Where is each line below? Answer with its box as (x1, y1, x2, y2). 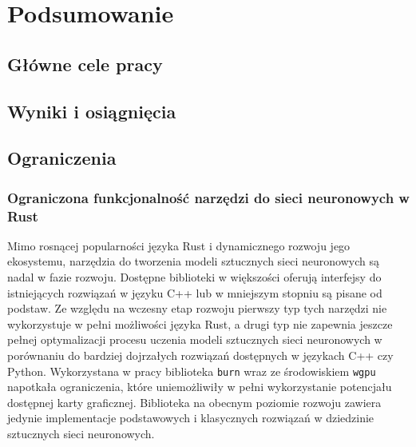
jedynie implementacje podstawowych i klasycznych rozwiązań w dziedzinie (7, 409, 374, 426)
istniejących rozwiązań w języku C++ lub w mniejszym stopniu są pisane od (7, 284, 382, 301)
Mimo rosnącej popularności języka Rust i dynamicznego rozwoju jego (7, 237, 351, 253)
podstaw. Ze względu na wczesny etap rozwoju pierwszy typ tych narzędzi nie (7, 300, 387, 317)
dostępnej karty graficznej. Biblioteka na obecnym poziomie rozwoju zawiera (7, 393, 382, 410)
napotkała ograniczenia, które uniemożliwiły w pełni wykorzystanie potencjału (7, 378, 392, 395)
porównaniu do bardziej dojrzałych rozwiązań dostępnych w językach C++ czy (7, 347, 394, 364)
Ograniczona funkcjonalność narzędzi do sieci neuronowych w (7, 187, 410, 207)
